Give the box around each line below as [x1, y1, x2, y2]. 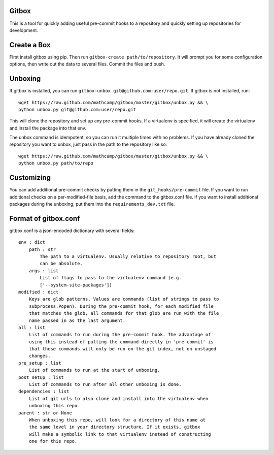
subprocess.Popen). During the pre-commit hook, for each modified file [28, 303, 214, 309]
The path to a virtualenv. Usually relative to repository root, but [40, 254, 217, 259]
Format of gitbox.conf [9, 214, 80, 223]
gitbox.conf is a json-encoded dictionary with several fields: [9, 227, 135, 234]
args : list [28, 268, 59, 274]
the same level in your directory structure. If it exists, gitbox [28, 424, 200, 430]
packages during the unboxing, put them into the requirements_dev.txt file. [9, 201, 175, 207]
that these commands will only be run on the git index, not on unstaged [28, 346, 217, 352]
